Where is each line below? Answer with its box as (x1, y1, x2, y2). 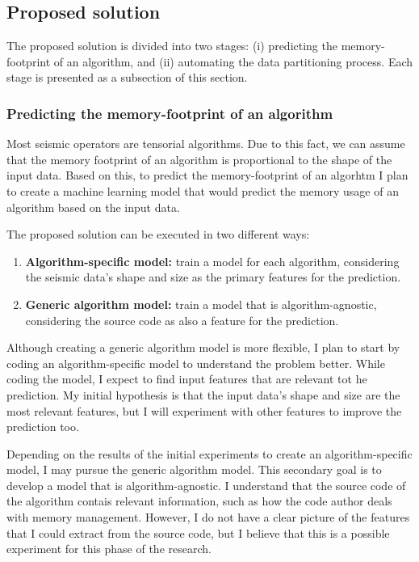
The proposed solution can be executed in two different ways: (6, 226, 310, 243)
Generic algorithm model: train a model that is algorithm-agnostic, (25, 295, 377, 312)
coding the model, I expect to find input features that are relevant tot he (6, 370, 367, 387)
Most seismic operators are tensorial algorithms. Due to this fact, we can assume (6, 135, 405, 152)
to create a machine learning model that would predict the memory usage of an (6, 182, 399, 199)
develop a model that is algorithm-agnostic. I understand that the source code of (6, 476, 406, 493)
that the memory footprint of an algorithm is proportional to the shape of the (6, 150, 392, 167)
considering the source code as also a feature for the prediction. (25, 311, 339, 328)
